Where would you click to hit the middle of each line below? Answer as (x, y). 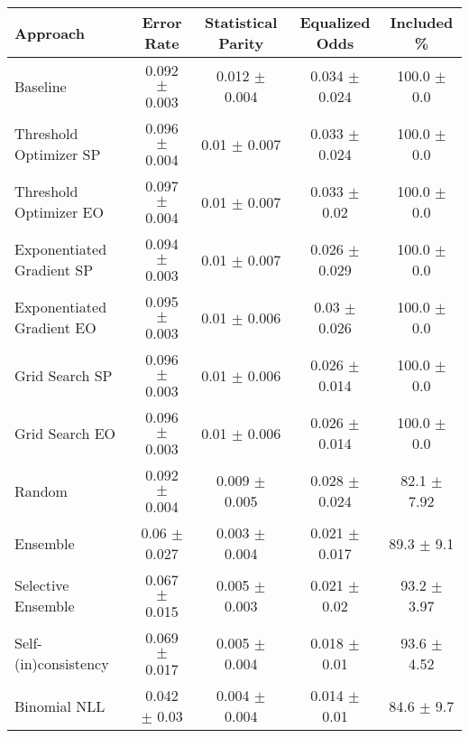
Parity (241, 43)
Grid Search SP (64, 375)
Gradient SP (54, 270)
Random (41, 490)
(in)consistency (62, 663)
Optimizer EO (59, 212)
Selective (42, 585)
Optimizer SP (58, 154)
